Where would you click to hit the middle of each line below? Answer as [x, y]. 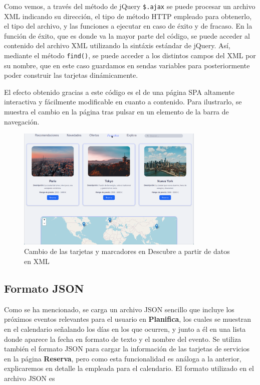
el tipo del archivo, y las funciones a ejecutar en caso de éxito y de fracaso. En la [128, 26]
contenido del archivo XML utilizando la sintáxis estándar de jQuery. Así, [117, 45]
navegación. [22, 121]
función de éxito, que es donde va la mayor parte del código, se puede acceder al [127, 35]
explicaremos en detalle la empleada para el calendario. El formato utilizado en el [129, 368]
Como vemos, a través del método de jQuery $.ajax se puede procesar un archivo [130, 6]
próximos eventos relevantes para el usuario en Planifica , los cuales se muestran [128, 319]
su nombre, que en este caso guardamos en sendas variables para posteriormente [127, 65]
